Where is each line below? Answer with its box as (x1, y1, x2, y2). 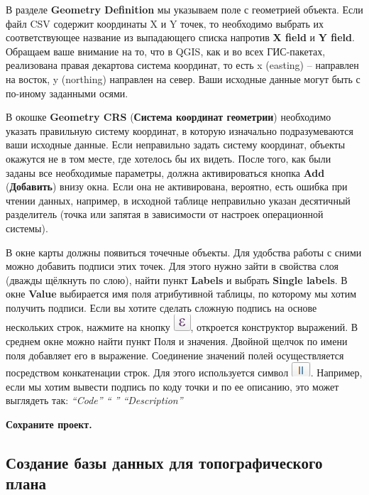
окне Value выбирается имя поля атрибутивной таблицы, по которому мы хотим (6, 286, 357, 301)
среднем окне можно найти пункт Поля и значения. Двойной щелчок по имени (6, 334, 348, 349)
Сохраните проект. (6, 417, 92, 432)
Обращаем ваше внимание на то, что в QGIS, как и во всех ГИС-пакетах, (6, 43, 326, 58)
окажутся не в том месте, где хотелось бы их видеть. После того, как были (6, 151, 331, 165)
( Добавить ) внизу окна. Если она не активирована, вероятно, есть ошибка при (6, 179, 348, 194)
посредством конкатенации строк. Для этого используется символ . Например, (6, 365, 363, 380)
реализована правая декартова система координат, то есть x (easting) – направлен (6, 58, 359, 72)
